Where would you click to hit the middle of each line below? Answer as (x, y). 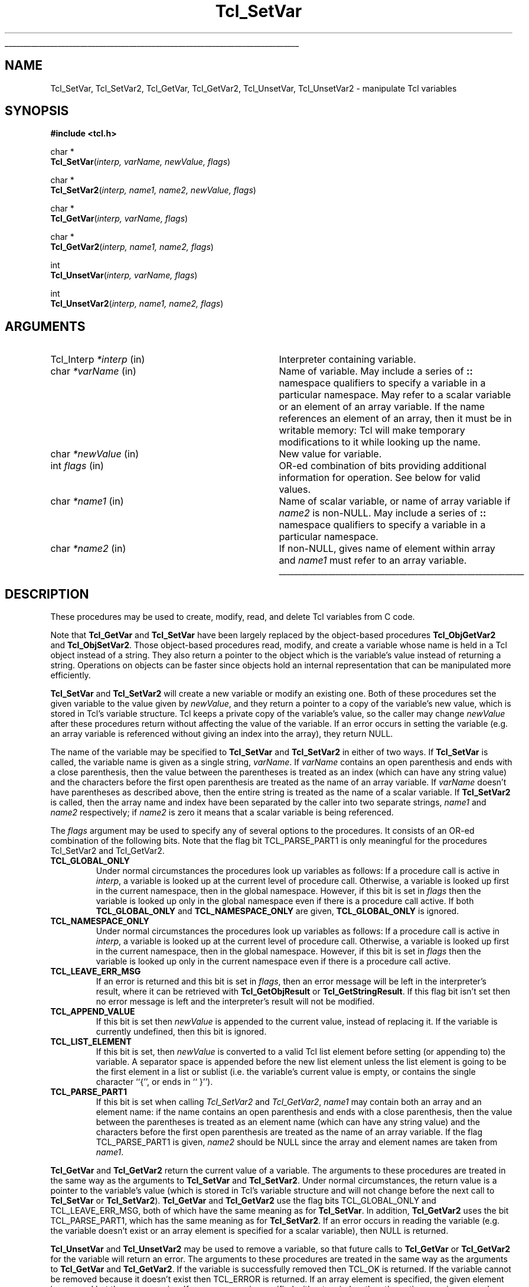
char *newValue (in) (95, 454)
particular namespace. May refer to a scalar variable (395, 395)
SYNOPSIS (37, 111)
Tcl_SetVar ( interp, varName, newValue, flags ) (141, 162)
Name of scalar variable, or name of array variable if (395, 501)
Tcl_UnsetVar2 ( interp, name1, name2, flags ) (137, 304)
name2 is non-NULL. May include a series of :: (383, 513)
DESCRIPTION (47, 594)
